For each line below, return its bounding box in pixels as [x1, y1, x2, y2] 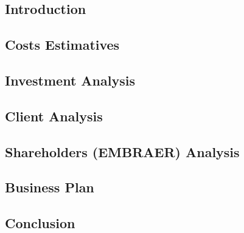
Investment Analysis [5, 70, 135, 89]
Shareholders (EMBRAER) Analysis [5, 142, 240, 161]
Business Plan [5, 178, 94, 197]
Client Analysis [5, 106, 103, 125]
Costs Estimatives [5, 35, 120, 54]
